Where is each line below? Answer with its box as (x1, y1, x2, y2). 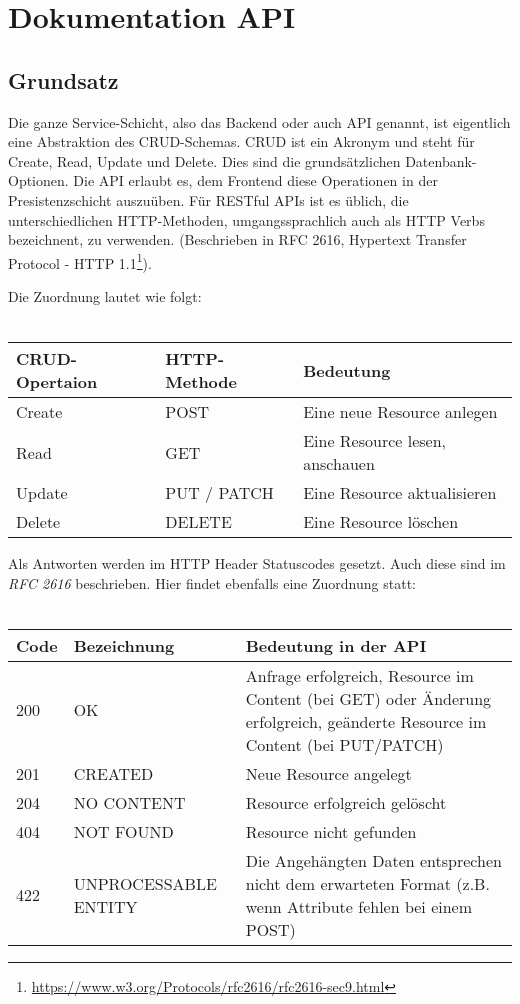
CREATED (73, 761, 154, 785)
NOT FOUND (73, 819, 174, 843)
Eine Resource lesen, (303, 429, 447, 453)
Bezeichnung (73, 633, 175, 657)
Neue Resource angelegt (245, 761, 412, 785)
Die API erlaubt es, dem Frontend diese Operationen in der (73, 170, 438, 191)
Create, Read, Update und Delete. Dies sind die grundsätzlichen (8, 150, 401, 171)
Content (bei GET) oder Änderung (245, 686, 492, 710)
